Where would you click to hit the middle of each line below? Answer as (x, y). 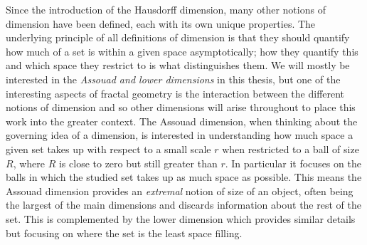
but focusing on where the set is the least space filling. (124, 233)
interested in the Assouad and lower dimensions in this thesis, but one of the (173, 79)
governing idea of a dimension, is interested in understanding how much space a (180, 135)
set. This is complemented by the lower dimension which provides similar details (181, 218)
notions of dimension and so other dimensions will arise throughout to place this (181, 107)
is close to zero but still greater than (138, 163)
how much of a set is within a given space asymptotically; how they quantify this (182, 51)
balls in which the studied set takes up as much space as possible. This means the (184, 177)
